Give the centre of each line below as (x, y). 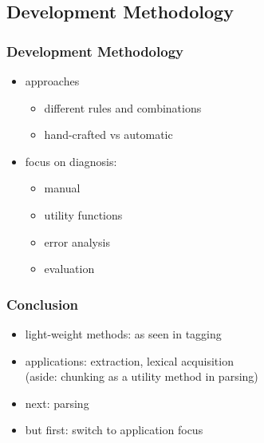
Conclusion (42, 304)
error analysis (77, 241)
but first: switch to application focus (114, 430)
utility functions (83, 214)
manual (62, 188)
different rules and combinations (123, 107)
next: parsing (57, 403)
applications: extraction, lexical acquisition (129, 360)
